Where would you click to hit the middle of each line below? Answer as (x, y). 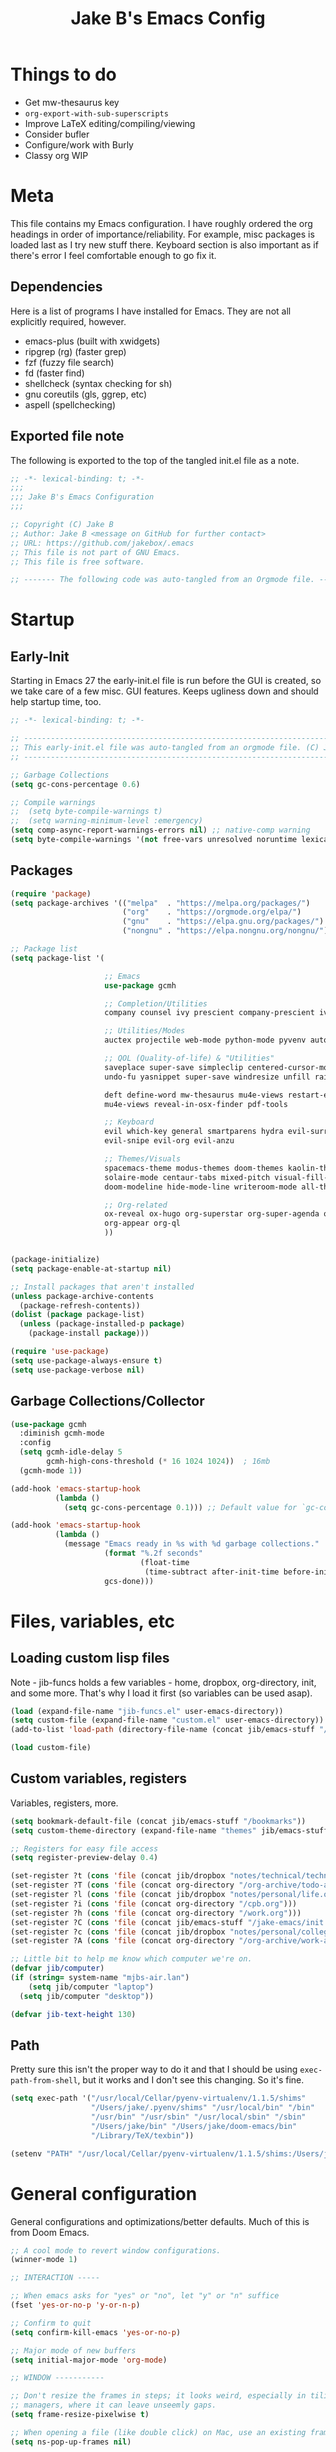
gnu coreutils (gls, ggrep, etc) (86, 394)
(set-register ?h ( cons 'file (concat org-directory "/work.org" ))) (156, 1913)
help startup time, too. (56, 702)
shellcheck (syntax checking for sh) (98, 383)
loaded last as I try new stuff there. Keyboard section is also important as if (164, 244)
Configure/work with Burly (79, 144)
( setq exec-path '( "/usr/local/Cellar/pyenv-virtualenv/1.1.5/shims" (158, 2098)
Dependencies (56, 287)
